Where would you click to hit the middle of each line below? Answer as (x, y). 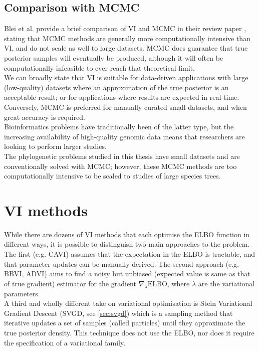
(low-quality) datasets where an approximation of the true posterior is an (116, 87)
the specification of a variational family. (65, 342)
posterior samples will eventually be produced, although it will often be (114, 57)
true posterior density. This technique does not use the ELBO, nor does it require (129, 332)
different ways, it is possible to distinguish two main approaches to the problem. (127, 244)
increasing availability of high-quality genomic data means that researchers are (124, 136)
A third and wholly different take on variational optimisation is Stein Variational (128, 303)
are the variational (226, 283)
